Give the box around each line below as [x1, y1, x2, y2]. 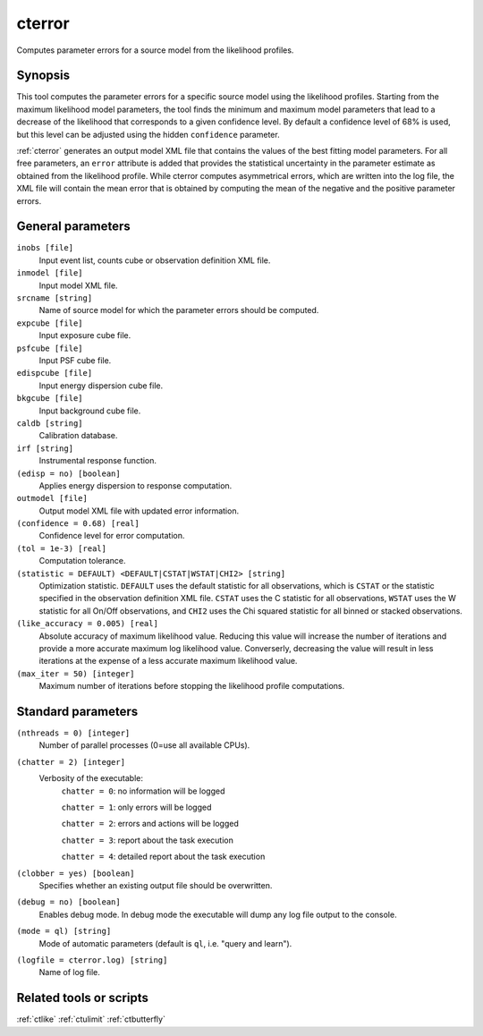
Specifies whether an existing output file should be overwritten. [38, 879, 273, 890]
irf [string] [16, 443, 74, 454]
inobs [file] [16, 242, 74, 253]
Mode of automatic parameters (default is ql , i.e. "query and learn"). [38, 938, 292, 948]
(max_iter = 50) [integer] [16, 668, 135, 679]
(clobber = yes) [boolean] [16, 868, 135, 879]
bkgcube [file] [16, 394, 84, 403]
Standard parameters [16, 703, 139, 719]
